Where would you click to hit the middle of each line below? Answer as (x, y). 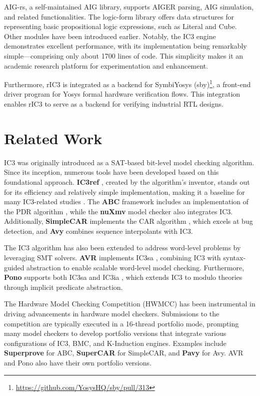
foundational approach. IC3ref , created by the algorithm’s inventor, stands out (127, 181)
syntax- (234, 258)
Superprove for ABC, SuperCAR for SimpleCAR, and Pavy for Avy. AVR (124, 353)
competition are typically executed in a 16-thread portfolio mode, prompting (121, 323)
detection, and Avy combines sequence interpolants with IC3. (98, 231)
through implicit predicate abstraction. (63, 287)
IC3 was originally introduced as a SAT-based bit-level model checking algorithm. (129, 162)
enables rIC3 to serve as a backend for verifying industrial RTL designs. (114, 104)
